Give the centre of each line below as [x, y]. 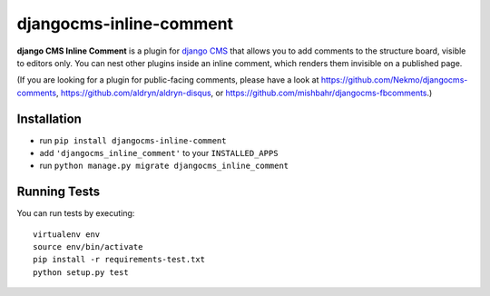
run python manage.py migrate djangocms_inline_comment [164, 166]
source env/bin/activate [88, 247]
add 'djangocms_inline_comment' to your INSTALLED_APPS [159, 153]
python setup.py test [81, 272]
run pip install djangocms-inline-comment [133, 140]
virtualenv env [67, 234]
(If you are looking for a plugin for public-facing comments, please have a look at [168, 80]
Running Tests [58, 192]
